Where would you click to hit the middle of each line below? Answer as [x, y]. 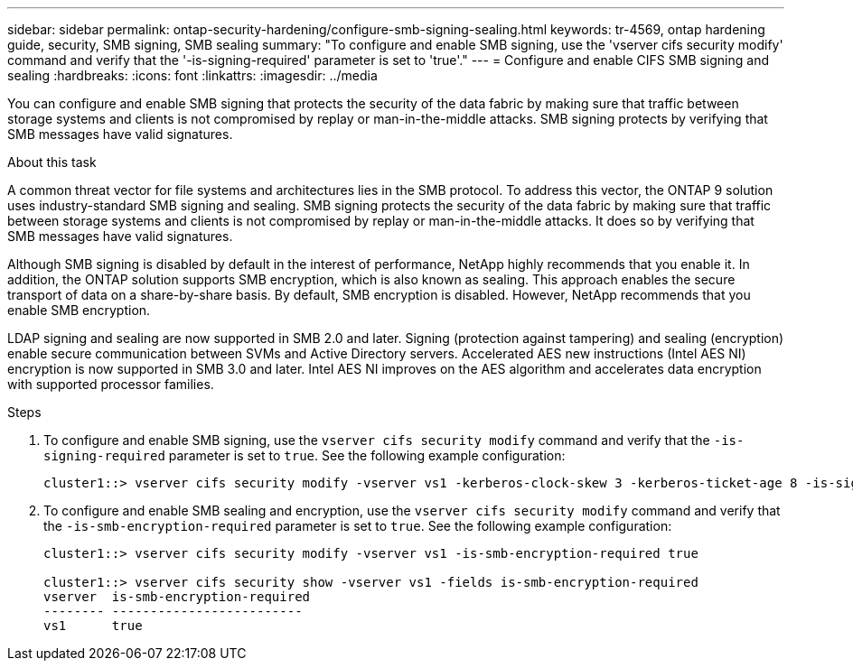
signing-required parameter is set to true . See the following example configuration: [305, 455]
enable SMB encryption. [79, 310]
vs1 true [93, 626]
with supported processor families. [111, 384]
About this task [52, 162]
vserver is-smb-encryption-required [177, 597]
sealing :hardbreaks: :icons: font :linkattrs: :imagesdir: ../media [192, 75]
